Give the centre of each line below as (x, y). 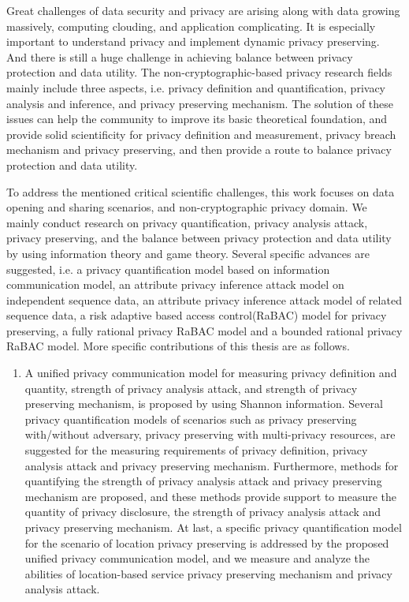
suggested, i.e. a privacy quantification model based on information (168, 269)
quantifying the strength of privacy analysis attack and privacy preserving (203, 481)
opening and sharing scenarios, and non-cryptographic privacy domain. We (187, 207)
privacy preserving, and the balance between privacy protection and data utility (199, 238)
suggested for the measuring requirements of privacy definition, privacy (196, 450)
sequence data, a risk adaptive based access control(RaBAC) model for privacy (197, 315)
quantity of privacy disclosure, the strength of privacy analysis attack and (203, 512)
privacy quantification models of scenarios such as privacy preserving (191, 419)
